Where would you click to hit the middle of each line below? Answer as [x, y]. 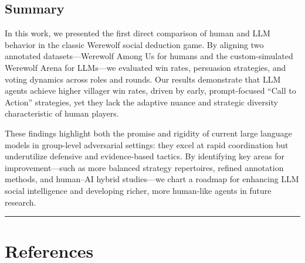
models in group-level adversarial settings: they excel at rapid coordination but [147, 144]
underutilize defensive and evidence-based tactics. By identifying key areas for [145, 156]
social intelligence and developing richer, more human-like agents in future [138, 190]
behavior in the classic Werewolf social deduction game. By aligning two [134, 44]
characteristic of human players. [62, 113]
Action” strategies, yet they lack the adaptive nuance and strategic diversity [141, 102]
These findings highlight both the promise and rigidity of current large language [148, 133]
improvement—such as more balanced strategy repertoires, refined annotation [144, 167]
